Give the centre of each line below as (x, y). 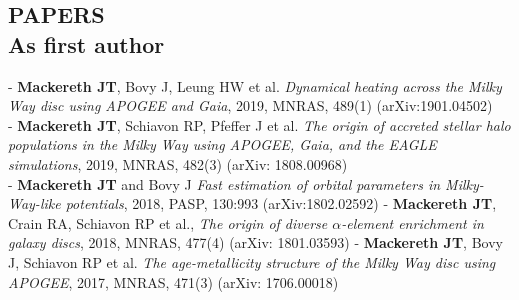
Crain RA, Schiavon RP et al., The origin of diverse (168, 222)
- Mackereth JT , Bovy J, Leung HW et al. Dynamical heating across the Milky (255, 85)
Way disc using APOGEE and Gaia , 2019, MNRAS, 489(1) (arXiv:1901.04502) (250, 105)
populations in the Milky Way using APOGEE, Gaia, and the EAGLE (222, 144)
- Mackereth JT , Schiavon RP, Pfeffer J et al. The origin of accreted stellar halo (259, 124)
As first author (86, 43)
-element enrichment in (412, 222)
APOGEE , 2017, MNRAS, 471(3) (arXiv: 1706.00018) (173, 281)
